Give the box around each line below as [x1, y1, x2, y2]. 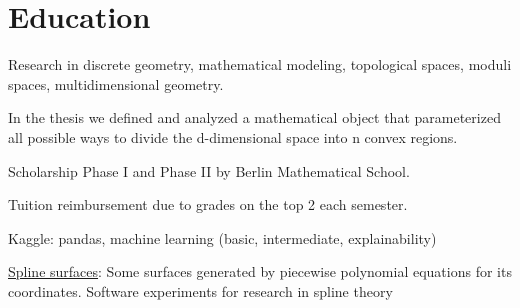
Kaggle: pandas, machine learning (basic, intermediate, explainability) [8, 227, 437, 248]
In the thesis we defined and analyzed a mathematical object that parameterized [8, 107, 501, 128]
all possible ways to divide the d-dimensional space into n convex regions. [8, 126, 458, 147]
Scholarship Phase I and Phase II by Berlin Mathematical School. [8, 160, 410, 181]
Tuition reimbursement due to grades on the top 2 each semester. [8, 194, 408, 215]
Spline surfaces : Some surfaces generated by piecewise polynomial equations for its [8, 261, 512, 282]
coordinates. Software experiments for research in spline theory [8, 280, 393, 301]
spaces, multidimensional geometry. [8, 73, 224, 94]
